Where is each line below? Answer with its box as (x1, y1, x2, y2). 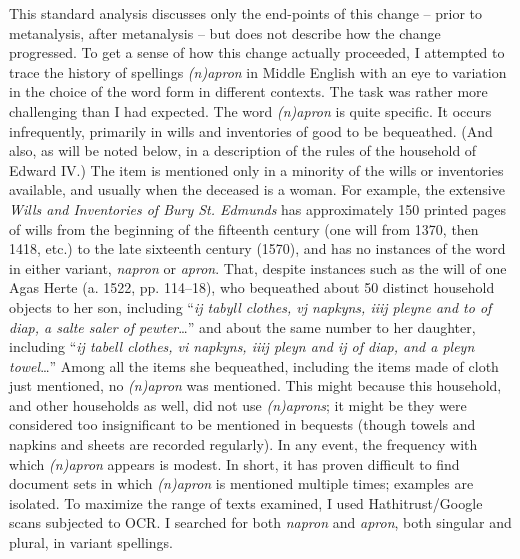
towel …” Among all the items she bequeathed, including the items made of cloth (9, 355, 499, 376)
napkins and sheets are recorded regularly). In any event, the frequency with (9, 434, 478, 455)
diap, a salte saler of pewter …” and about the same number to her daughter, (9, 316, 476, 337)
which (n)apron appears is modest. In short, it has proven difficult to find (9, 453, 460, 474)
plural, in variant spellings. (9, 532, 173, 553)
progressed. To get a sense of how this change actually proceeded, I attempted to (9, 42, 505, 63)
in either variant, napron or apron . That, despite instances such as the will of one (9, 257, 507, 278)
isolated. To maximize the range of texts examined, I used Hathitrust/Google (9, 492, 483, 513)
